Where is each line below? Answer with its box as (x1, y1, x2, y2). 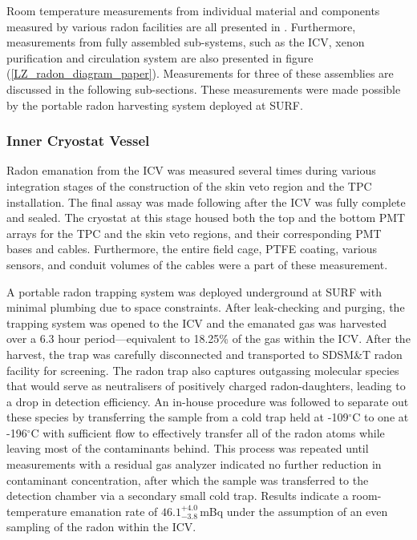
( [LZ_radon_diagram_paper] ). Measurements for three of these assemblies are (6, 65, 394, 82)
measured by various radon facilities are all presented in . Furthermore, (6, 18, 356, 34)
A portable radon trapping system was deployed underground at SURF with (6, 283, 382, 300)
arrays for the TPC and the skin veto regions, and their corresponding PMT (6, 224, 382, 241)
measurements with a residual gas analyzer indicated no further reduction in (6, 456, 382, 473)
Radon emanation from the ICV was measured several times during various (6, 162, 376, 179)
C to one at (352, 409, 409, 425)
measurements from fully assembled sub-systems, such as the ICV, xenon (6, 34, 365, 50)
